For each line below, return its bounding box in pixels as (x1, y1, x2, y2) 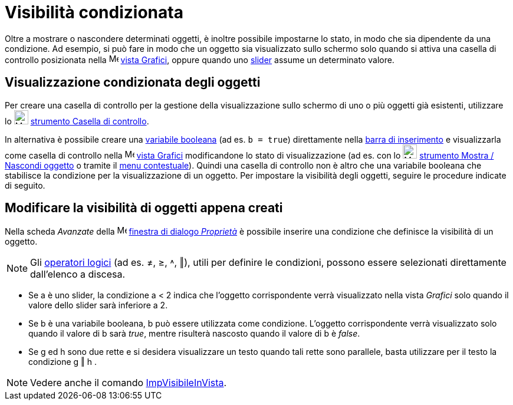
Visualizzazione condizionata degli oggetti (5, 75, 261, 90)
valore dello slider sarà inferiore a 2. (28, 300, 168, 311)
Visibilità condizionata (5, 2, 183, 22)
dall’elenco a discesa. (30, 268, 126, 281)
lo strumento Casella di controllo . (5, 116, 149, 126)
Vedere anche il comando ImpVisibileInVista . (30, 377, 227, 389)
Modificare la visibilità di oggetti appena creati (5, 200, 283, 216)
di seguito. (5, 180, 45, 190)
